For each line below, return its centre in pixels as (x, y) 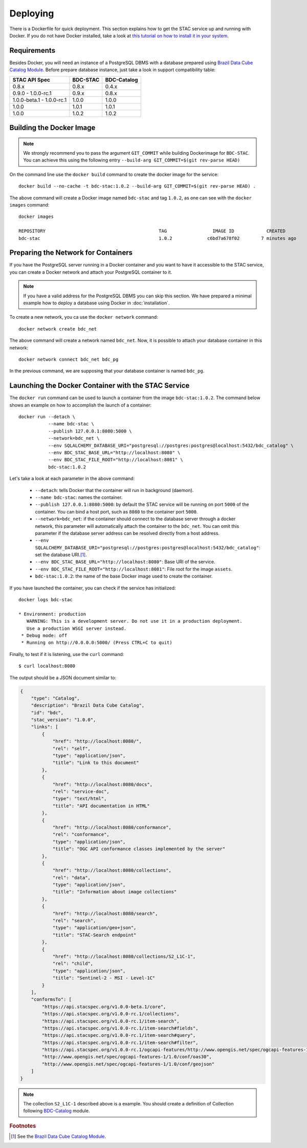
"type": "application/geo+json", (94, 928)
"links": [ (45, 727)
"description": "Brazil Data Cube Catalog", (88, 705)
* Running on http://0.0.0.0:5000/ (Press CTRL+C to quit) (97, 643)
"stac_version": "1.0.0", (63, 720)
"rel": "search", (74, 921)
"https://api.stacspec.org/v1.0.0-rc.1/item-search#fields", (120, 1028)
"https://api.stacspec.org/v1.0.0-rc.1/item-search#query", (119, 1036)
